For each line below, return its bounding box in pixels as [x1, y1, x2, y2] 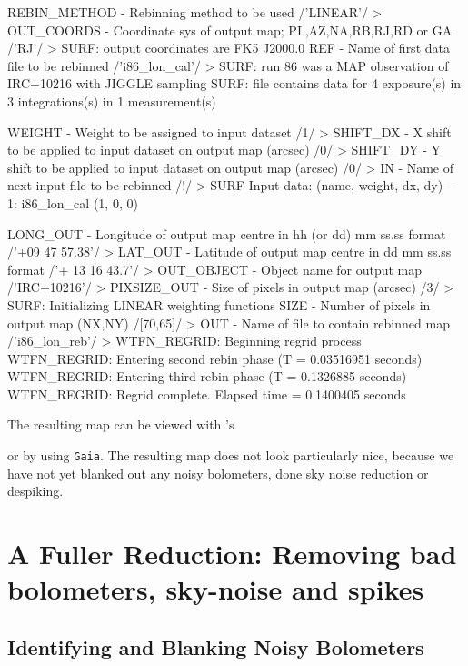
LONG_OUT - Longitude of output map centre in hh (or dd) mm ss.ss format [7, 224, 446, 243]
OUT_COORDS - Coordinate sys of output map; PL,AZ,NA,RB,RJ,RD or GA [7, 20, 453, 39]
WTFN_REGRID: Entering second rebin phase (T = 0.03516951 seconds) [7, 348, 423, 368]
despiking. [7, 481, 64, 500]
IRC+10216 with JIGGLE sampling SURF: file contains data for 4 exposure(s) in [7, 74, 462, 93]
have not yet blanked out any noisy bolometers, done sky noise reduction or [7, 463, 429, 482]
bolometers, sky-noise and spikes [7, 570, 424, 608]
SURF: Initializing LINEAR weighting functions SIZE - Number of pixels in [7, 295, 431, 314]
